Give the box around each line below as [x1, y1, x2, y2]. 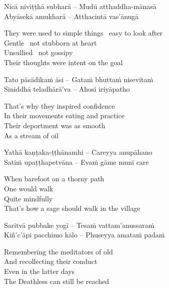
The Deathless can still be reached [4, 275, 109, 286]
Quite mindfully [4, 193, 53, 203]
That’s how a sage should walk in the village [4, 203, 140, 213]
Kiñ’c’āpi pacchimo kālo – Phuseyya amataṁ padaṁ [4, 229, 165, 240]
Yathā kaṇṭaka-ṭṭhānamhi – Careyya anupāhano [4, 147, 152, 157]
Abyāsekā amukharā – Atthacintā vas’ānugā [4, 11, 139, 21]
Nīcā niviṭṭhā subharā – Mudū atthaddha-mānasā [4, 1, 156, 11]
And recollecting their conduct [4, 256, 97, 266]
